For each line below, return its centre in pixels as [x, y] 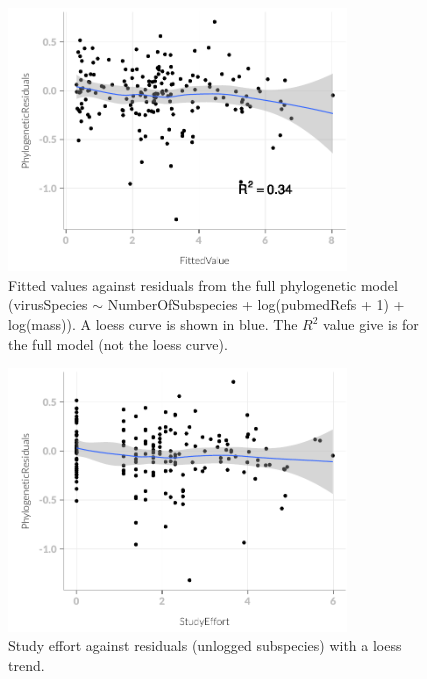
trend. [26, 664]
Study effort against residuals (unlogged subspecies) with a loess [205, 645]
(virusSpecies [48, 304]
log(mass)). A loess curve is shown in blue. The [153, 324]
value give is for [371, 324]
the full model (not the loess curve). [118, 343]
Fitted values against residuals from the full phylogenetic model [203, 284]
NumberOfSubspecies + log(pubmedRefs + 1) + [256, 304]
